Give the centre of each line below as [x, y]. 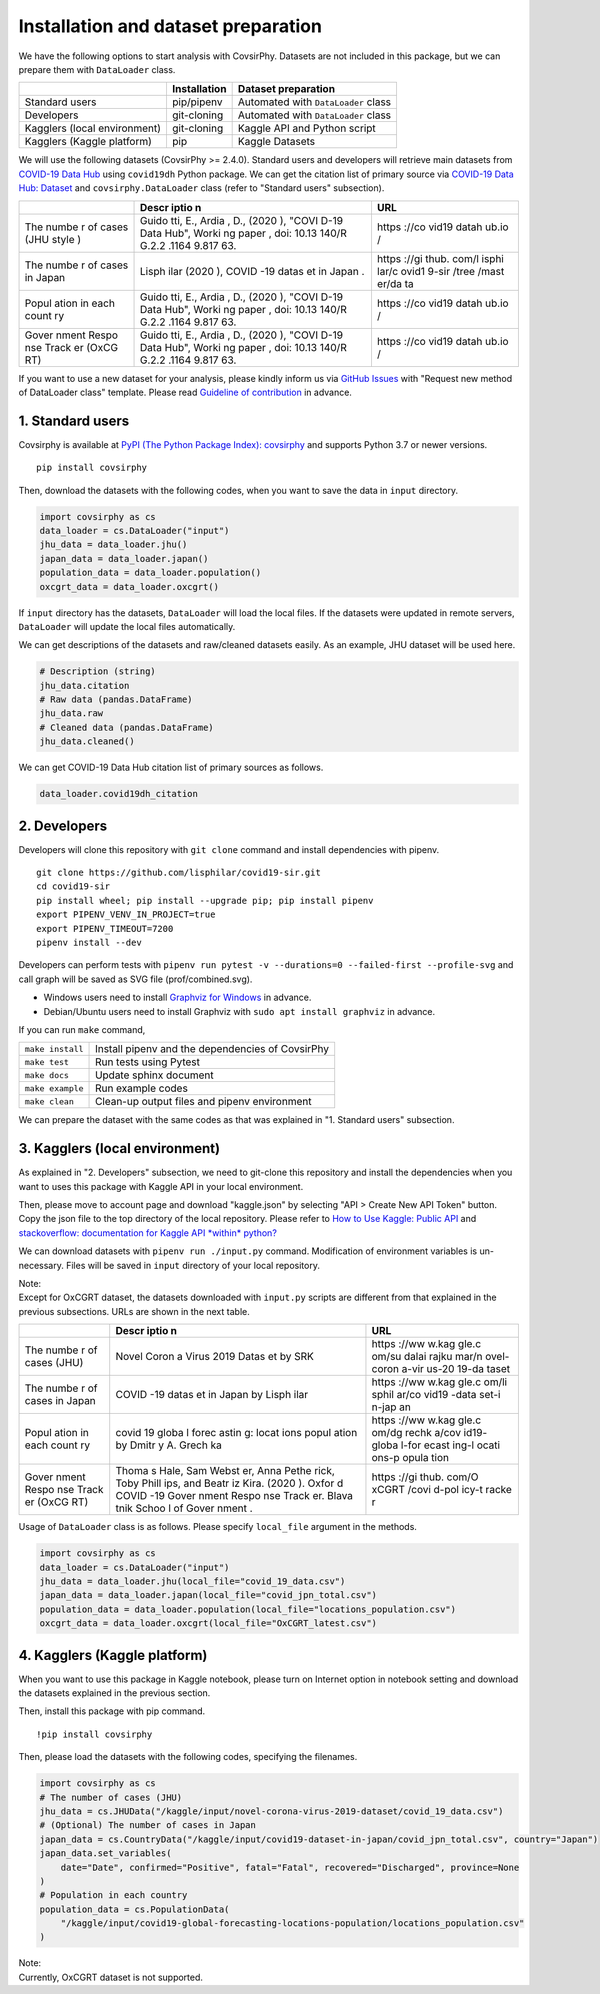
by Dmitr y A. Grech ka [168, 1445]
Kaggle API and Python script [307, 128]
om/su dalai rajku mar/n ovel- [440, 1357]
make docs [47, 1075]
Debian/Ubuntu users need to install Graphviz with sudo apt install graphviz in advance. [239, 1011]
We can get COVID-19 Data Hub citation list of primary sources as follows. [171, 767]
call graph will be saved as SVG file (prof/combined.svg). [135, 979]
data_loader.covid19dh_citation [119, 794]
